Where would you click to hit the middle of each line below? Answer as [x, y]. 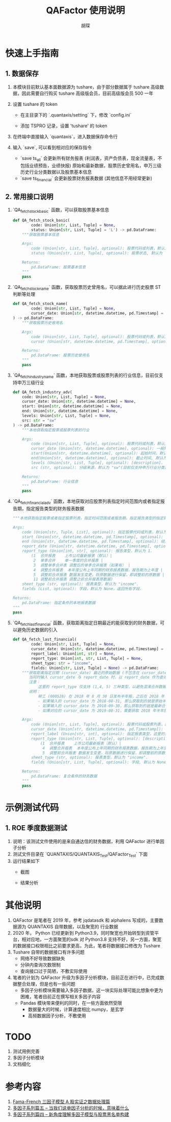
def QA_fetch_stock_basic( [41, 220]
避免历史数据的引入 [37, 630]
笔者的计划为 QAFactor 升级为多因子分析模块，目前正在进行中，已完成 [86, 977]
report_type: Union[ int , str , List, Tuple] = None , [87, 658]
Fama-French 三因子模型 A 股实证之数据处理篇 [61, 1102]
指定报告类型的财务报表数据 [55, 508]
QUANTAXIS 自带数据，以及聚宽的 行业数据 [73, 927]
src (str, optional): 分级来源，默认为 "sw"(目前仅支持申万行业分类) [99, 467]
